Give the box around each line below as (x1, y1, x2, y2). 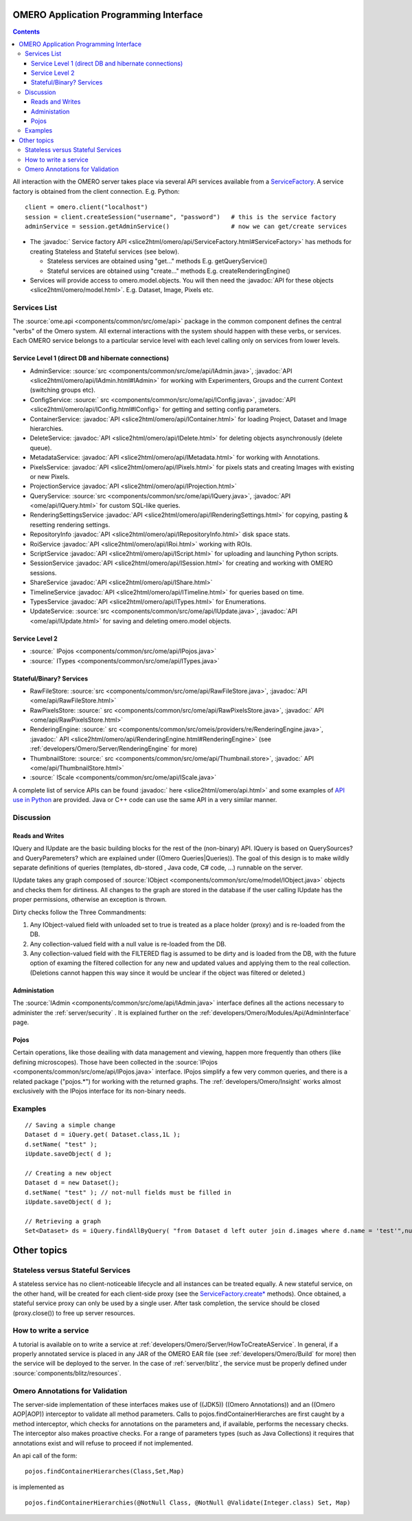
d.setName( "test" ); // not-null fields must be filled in (25, 1188, 231, 1196)
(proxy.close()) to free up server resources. (12, 1309, 135, 1317)
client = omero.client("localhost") (25, 203, 148, 211)
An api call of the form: (12, 1451, 78, 1460)
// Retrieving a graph (25, 1217, 102, 1225)
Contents (12, 27, 41, 36)
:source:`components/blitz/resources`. (12, 1368, 122, 1377)
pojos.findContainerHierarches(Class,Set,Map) (25, 1467, 185, 1476)
